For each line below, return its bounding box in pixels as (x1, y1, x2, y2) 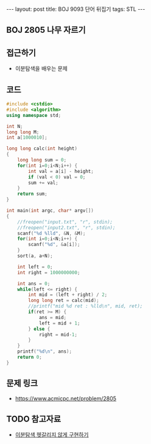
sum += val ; (28, 180, 59, 186)
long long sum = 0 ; (17, 157, 67, 163)
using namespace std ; (6, 112, 61, 118)
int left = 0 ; (17, 264, 53, 270)
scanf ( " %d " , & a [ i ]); (28, 242, 80, 248)
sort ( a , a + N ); (17, 253, 53, 259)
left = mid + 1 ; (38, 320, 80, 326)
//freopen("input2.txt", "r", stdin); (17, 224, 116, 231)
